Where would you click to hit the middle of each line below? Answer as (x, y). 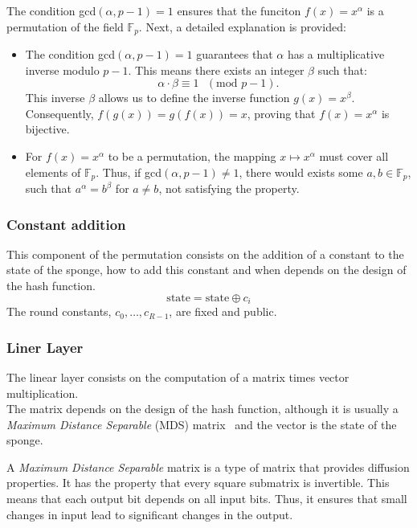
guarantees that (235, 54)
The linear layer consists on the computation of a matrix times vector (178, 377)
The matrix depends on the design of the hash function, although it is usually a (202, 409)
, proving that (281, 113)
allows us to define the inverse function (194, 98)
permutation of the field (65, 26)
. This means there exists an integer (216, 70)
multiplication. (43, 393)
